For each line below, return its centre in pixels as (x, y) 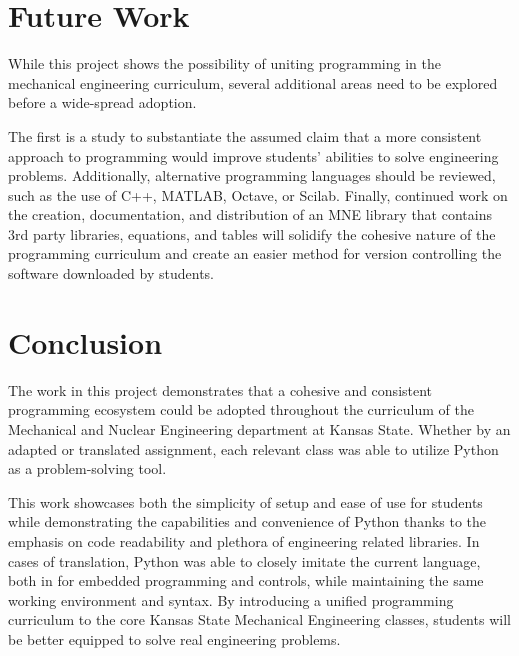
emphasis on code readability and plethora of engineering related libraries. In (244, 540)
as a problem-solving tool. (87, 468)
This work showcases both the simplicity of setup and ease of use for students (245, 501)
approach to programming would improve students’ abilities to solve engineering (253, 155)
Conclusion (85, 341)
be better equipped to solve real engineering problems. (174, 638)
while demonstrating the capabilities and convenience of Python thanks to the (247, 521)
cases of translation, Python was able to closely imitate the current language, (244, 560)
